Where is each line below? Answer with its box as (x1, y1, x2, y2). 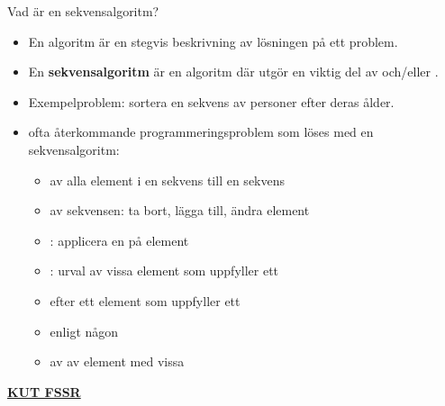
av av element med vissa (50, 352, 185, 371)
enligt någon (50, 321, 119, 340)
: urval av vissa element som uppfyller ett (50, 261, 279, 280)
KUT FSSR (7, 382, 81, 401)
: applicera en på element (50, 230, 189, 249)
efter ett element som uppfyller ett (50, 291, 241, 310)
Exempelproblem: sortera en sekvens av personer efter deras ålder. (28, 92, 395, 111)
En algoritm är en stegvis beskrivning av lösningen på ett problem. (28, 32, 398, 50)
